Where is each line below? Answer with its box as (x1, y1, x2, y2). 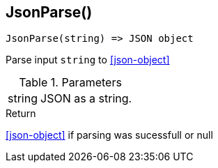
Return (6, 107, 36, 120)
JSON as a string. (40, 91, 132, 106)
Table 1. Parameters (19, 75, 122, 90)
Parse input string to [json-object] (6, 54, 170, 66)
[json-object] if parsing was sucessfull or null (6, 129, 213, 142)
